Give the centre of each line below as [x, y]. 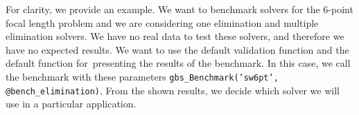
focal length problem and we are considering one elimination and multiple [162, 22]
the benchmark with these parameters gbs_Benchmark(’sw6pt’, [142, 76]
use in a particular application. [71, 104]
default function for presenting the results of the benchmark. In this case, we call [178, 63]
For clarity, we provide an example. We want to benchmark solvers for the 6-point [179, 9]
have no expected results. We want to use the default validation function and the [177, 49]
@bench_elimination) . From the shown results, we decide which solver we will [173, 90]
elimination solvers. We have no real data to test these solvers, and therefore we [175, 36]
